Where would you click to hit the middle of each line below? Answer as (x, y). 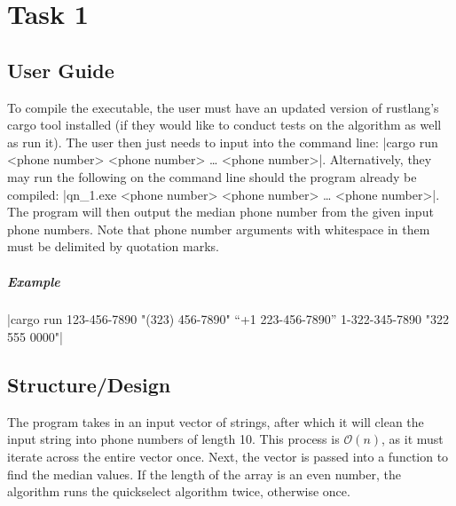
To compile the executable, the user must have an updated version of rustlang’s (223, 107)
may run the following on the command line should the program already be (212, 176)
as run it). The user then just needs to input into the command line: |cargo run (223, 142)
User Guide (61, 70)
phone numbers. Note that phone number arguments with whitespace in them (219, 229)
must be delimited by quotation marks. (113, 246)
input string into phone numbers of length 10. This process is (173, 439)
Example (34, 281)
